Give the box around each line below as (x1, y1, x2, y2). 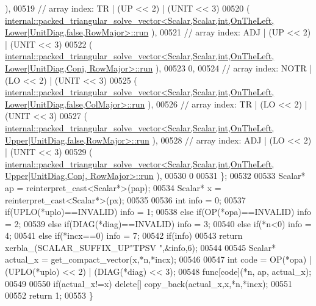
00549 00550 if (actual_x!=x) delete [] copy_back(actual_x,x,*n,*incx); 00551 (5, 277, 293, 290)
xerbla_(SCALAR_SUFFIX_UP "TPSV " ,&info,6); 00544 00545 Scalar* (5, 241, 276, 253)
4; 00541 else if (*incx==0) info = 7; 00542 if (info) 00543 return (5, 229, 243, 242)
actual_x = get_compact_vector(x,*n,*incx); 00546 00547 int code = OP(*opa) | (5, 253, 312, 266)
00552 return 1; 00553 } (5, 289, 93, 302)
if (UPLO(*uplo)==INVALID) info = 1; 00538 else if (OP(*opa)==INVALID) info (5, 205, 312, 218)
